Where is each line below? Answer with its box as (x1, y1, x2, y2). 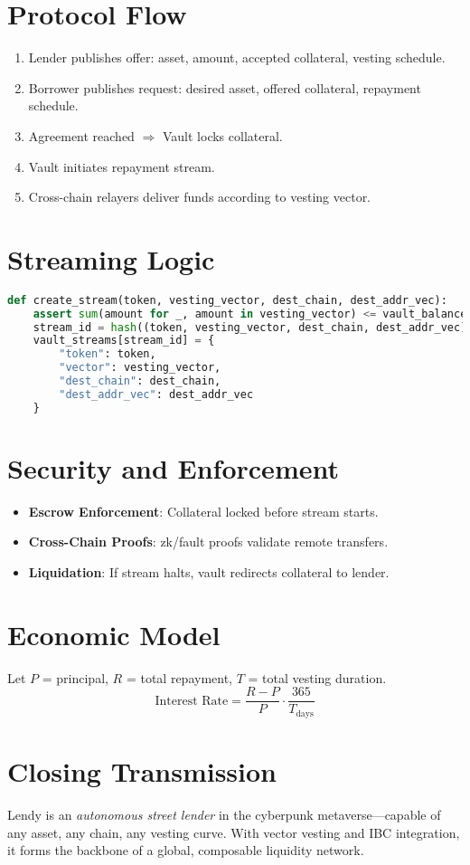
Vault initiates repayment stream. (28, 157, 215, 176)
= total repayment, (126, 668, 232, 687)
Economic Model (7, 615, 221, 652)
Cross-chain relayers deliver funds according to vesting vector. (28, 187, 371, 206)
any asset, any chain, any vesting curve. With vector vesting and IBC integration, (7, 822, 460, 841)
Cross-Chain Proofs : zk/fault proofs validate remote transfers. (28, 532, 389, 551)
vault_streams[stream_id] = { (33, 334, 215, 347)
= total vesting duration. (248, 668, 387, 687)
